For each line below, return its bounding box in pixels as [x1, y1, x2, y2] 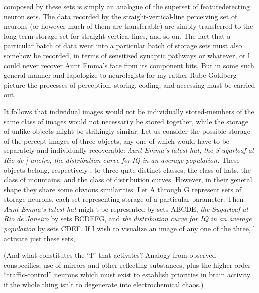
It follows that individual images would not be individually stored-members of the [4, 106, 254, 116]
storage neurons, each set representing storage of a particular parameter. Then [4, 194, 244, 204]
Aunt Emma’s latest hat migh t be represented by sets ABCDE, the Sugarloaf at [4, 203, 248, 214]
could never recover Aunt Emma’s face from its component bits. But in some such [4, 60, 254, 70]
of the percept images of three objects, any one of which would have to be [4, 135, 230, 146]
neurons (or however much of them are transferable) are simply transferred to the [4, 21, 253, 31]
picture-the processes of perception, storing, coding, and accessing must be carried [4, 79, 255, 90]
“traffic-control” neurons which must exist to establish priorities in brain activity [4, 269, 251, 280]
